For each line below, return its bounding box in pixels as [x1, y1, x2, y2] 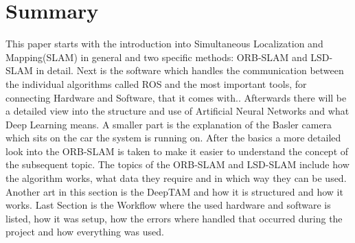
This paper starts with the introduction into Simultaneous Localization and [5, 36, 323, 51]
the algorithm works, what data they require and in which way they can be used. [5, 171, 347, 185]
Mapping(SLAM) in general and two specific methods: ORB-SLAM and [5, 49, 308, 64]
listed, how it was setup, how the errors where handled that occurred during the [5, 211, 343, 225]
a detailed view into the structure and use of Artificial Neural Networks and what [5, 104, 350, 118]
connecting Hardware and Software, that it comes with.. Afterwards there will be [5, 90, 347, 104]
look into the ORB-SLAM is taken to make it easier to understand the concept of [5, 143, 349, 158]
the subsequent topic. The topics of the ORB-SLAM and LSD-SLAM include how [5, 157, 350, 172]
